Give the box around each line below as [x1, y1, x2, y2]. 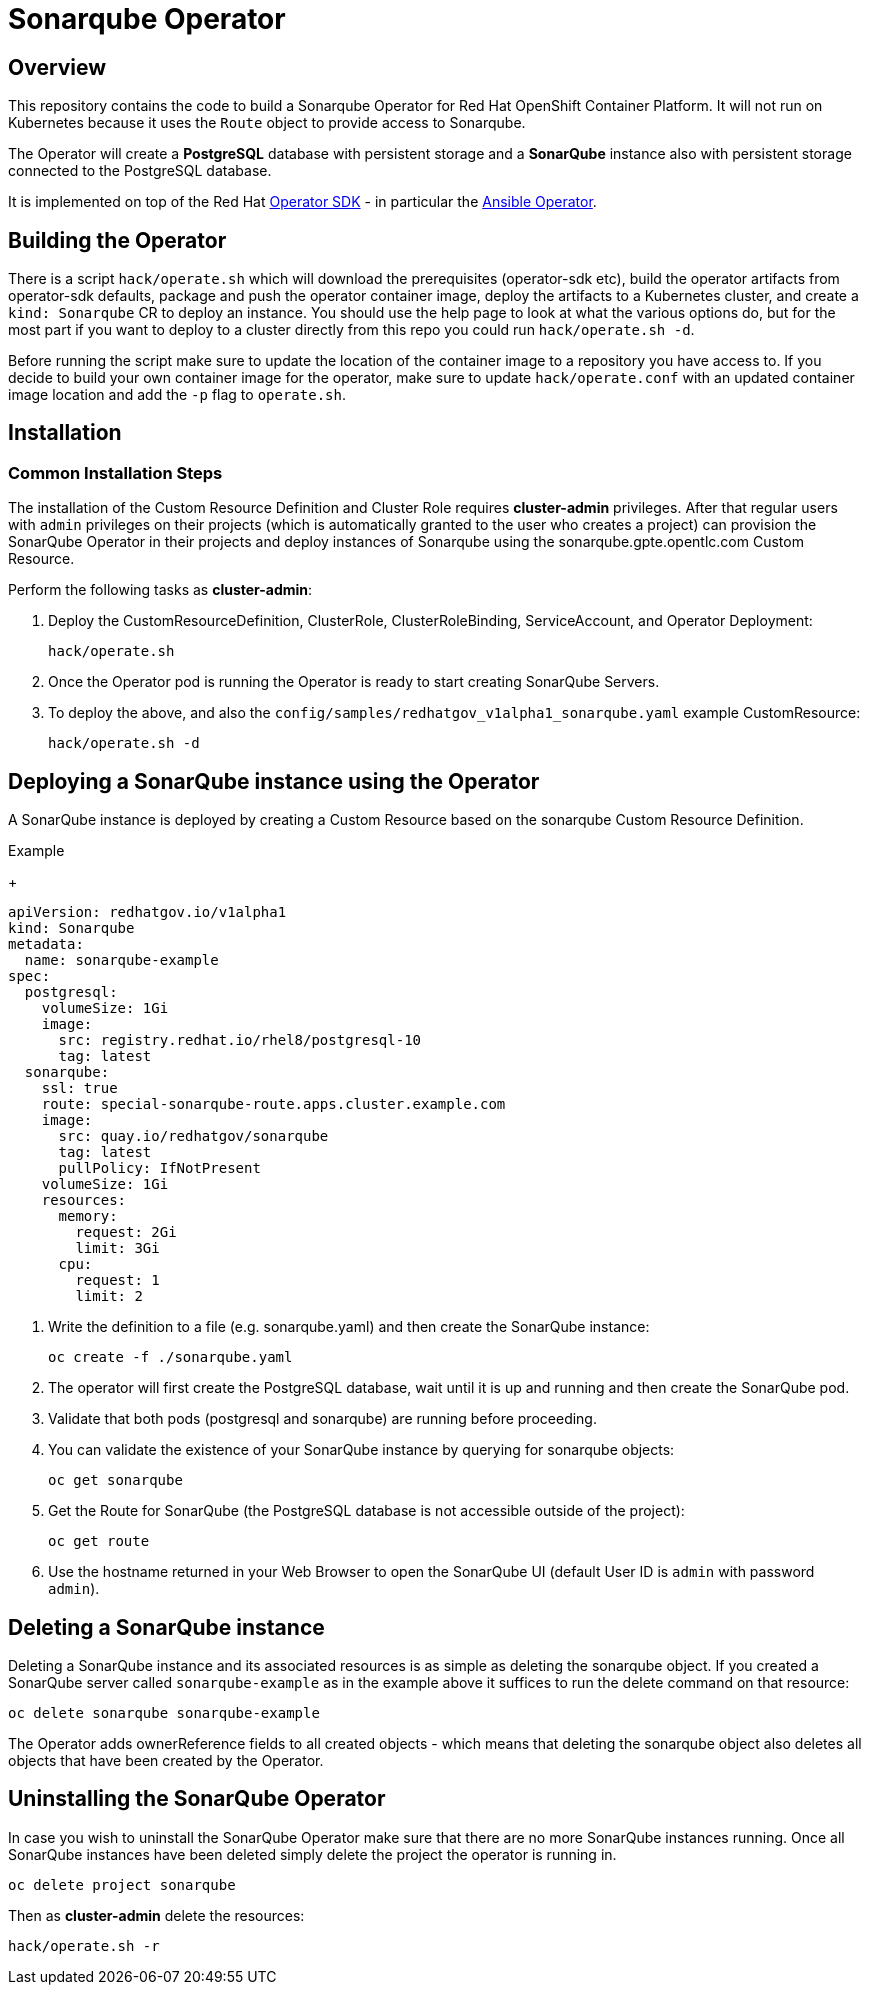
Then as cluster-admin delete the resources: [8, 1906, 305, 1924]
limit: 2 [75, 1288, 143, 1305]
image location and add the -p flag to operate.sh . [8, 386, 346, 404]
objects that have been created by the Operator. [8, 1751, 324, 1769]
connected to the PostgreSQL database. [8, 162, 272, 180]
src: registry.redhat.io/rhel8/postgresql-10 [58, 1032, 422, 1049]
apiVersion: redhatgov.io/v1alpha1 [8, 904, 287, 921]
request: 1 [75, 1272, 160, 1289]
